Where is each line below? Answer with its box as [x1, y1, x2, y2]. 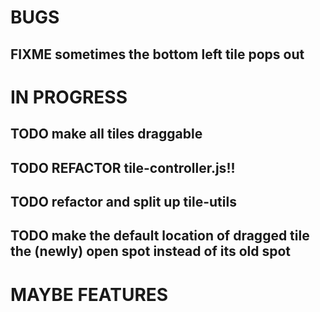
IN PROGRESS [10, 86, 128, 108]
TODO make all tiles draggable [10, 126, 203, 143]
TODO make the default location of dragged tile [10, 227, 310, 245]
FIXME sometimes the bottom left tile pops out [10, 46, 305, 63]
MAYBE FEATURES [10, 283, 169, 306]
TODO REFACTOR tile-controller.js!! [10, 159, 236, 176]
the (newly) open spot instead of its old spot [10, 243, 292, 260]
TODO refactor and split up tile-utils [10, 193, 237, 210]
